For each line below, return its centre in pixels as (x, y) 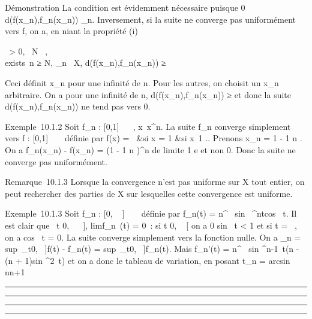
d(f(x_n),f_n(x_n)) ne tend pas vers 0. (78, 106)
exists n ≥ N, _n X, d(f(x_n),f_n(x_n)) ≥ (85, 63)
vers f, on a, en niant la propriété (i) (71, 31)
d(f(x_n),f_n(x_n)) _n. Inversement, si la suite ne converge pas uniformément (150, 19)
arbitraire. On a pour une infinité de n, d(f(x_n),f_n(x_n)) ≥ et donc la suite (148, 94)
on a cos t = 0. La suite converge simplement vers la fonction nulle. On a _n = (153, 237)
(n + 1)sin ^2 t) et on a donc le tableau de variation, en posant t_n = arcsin (148, 260)
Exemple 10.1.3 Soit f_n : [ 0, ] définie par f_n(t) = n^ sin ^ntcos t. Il (151, 213)
